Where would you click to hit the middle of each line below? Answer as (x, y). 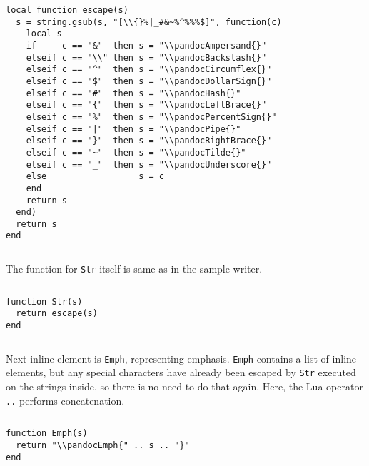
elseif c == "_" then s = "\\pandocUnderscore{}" (149, 164)
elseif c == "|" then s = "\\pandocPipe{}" (133, 129)
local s (44, 34)
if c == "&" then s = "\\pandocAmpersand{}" (146, 45)
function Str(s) (44, 302)
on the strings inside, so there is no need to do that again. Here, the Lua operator (184, 386)
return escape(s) (57, 314)
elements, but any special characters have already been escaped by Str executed (181, 372)
